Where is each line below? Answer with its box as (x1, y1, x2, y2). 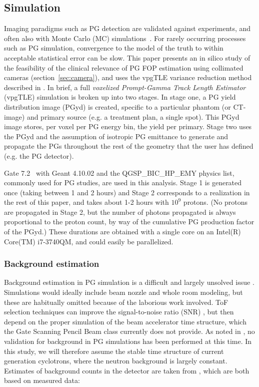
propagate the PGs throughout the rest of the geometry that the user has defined (4, 141, 253, 151)
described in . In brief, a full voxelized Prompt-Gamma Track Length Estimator (4, 82, 246, 92)
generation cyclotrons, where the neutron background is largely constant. (4, 355, 227, 366)
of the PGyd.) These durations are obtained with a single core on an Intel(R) (4, 226, 241, 237)
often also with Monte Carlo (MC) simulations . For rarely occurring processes (4, 33, 246, 43)
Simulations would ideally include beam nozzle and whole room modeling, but (4, 287, 243, 297)
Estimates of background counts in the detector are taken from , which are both (4, 365, 249, 375)
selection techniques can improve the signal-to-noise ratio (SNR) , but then (4, 306, 234, 317)
